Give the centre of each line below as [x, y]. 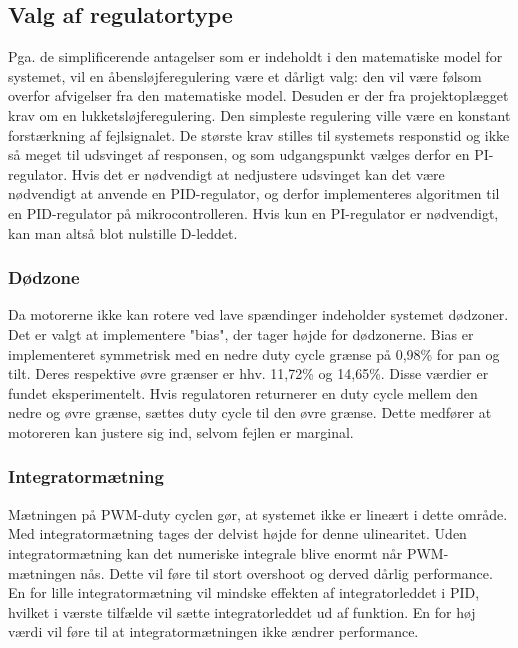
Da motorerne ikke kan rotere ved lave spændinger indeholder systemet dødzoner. [258, 314]
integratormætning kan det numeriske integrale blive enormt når [205, 552]
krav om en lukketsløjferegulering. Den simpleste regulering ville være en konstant [259, 114]
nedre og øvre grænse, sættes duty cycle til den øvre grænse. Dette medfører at [250, 412]
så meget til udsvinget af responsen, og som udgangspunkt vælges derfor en [239, 154]
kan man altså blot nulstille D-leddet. [123, 232]
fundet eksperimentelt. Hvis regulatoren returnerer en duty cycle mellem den [243, 392]
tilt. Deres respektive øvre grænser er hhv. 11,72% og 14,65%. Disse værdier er [248, 373]
